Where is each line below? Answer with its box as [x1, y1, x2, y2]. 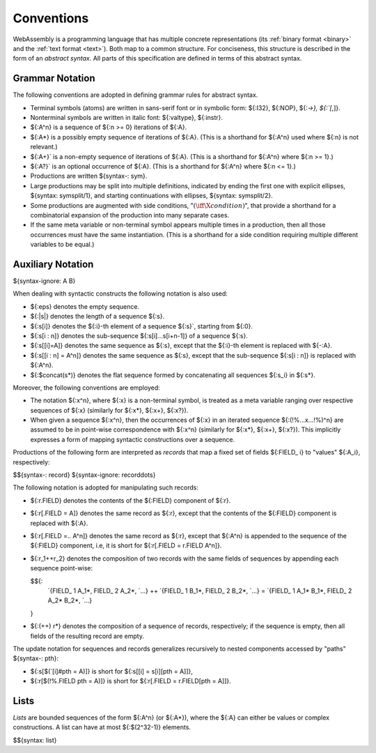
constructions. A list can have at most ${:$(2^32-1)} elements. [13, 723, 191, 731]
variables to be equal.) [30, 241, 95, 249]
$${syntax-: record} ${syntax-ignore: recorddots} [13, 471, 156, 479]
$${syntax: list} [13, 736, 57, 744]
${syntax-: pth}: [13, 654, 59, 662]
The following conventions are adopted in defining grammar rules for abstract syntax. [13, 91, 258, 99]
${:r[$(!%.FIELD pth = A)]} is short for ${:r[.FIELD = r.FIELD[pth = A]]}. [30, 677, 231, 685]
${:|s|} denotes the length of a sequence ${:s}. [30, 312, 165, 321]
